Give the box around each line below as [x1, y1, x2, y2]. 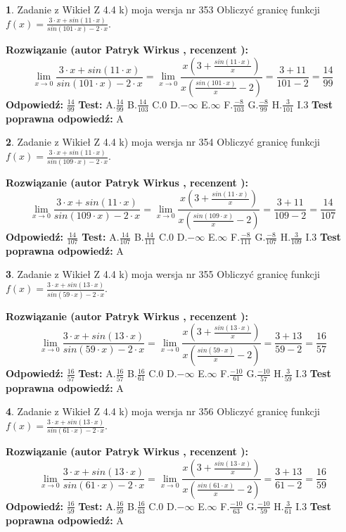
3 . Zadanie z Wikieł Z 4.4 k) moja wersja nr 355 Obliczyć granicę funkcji [6, 267, 320, 281]
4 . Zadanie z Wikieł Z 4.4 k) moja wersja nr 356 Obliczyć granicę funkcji [6, 404, 320, 419]
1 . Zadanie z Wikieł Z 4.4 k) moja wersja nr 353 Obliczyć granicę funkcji [6, 2, 320, 16]
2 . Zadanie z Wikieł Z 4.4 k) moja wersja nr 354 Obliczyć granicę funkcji [6, 134, 320, 149]
